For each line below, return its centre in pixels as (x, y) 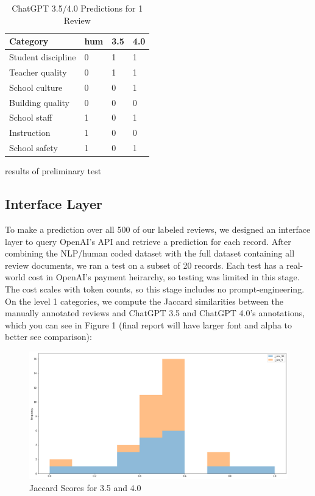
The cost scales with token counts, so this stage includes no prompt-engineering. (155, 289)
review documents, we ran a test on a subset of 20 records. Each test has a (144, 265)
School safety (34, 148)
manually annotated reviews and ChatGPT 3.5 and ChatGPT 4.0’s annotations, (155, 313)
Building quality (40, 102)
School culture (36, 87)
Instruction (30, 133)
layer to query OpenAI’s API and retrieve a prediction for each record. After (148, 241)
